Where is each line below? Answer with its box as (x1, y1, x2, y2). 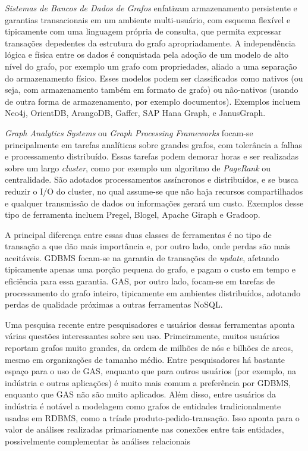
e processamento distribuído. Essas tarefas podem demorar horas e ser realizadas (5, 150, 298, 162)
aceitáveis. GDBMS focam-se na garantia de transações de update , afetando (5, 251, 279, 264)
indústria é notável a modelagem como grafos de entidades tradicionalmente (5, 400, 281, 412)
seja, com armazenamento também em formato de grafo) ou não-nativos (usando (5, 83, 298, 96)
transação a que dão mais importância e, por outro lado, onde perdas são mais (5, 240, 291, 252)
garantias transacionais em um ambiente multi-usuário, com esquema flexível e (5, 13, 291, 26)
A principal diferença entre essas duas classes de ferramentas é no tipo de (5, 228, 272, 240)
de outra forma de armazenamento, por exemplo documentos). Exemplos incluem (5, 95, 301, 107)
